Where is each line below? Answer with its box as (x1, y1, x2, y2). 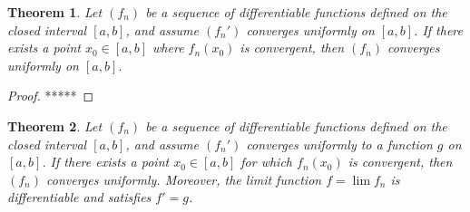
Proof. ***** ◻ (7, 86, 94, 105)
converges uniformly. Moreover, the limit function (46, 169, 322, 188)
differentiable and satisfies (7, 188, 152, 207)
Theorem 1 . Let (7, 3, 103, 21)
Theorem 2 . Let (7, 116, 103, 135)
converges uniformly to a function (246, 134, 433, 153)
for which (240, 152, 292, 171)
